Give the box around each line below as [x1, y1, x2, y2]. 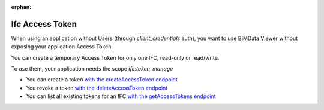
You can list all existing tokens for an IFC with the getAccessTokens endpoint [26, 93, 216, 100]
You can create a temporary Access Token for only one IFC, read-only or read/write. [11, 54, 220, 61]
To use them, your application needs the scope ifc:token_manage [11, 65, 173, 72]
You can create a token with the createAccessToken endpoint [26, 76, 178, 83]
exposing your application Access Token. [11, 43, 113, 50]
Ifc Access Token [11, 19, 77, 29]
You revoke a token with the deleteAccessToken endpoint [26, 84, 168, 91]
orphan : [11, 4, 32, 10]
